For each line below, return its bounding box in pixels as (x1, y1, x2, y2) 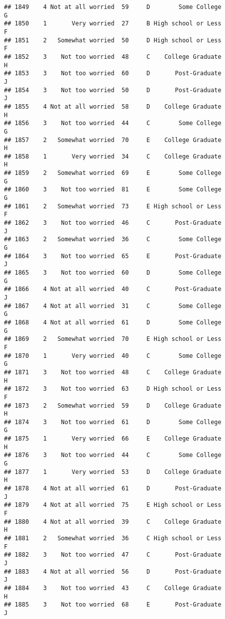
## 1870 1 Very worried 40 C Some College (4, 352, 222, 359)
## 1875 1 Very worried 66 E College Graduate (4, 435, 222, 443)
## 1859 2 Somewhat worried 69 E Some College (4, 169, 222, 177)
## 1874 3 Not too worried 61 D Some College (4, 418, 222, 426)
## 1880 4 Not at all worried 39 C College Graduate (4, 518, 222, 525)
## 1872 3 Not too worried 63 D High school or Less (4, 385, 222, 393)
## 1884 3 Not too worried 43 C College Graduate (4, 584, 222, 592)
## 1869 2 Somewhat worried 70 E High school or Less (4, 335, 222, 343)
